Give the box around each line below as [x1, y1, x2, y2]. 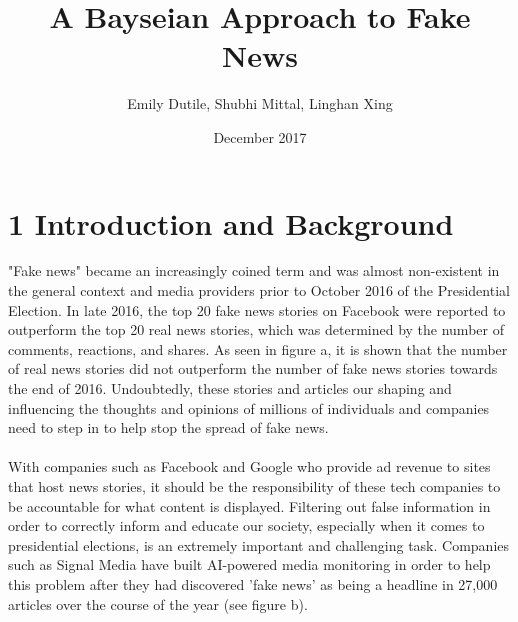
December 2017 [213, 126, 307, 147]
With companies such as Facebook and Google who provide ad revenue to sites [8, 456, 491, 477]
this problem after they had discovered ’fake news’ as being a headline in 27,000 [8, 573, 498, 594]
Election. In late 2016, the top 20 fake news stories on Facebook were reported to [8, 299, 506, 320]
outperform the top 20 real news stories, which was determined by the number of [8, 319, 504, 340]
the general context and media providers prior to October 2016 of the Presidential [8, 280, 510, 301]
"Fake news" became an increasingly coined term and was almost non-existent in [8, 260, 500, 281]
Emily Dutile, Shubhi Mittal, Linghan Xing [127, 93, 393, 114]
